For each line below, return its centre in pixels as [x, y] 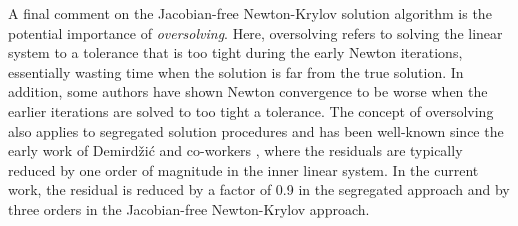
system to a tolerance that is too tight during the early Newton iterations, [235, 52]
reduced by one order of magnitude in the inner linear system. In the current [243, 169]
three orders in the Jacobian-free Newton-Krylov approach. [189, 208]
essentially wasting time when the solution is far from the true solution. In [236, 71]
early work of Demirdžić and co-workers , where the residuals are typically [235, 150]
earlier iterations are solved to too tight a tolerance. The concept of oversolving [251, 110]
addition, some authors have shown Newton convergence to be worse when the [248, 91]
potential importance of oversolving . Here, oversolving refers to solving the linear [255, 32]
